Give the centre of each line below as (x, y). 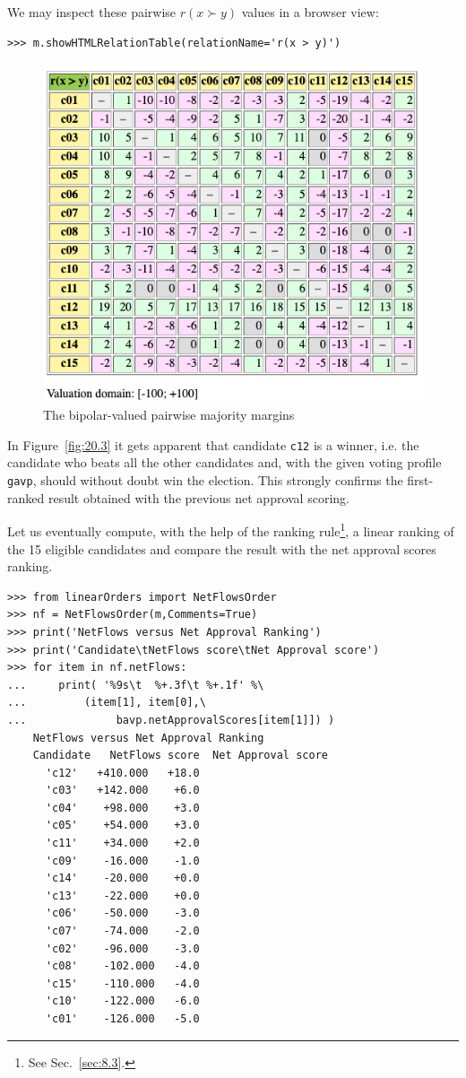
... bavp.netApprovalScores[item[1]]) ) (171, 720)
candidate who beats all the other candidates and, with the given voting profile (224, 462)
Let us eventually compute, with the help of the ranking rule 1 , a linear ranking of (231, 530)
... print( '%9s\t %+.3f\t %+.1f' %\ (136, 685)
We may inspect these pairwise (92, 12)
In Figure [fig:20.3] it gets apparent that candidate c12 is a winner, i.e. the (213, 444)
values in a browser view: (310, 12)
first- (420, 480)
